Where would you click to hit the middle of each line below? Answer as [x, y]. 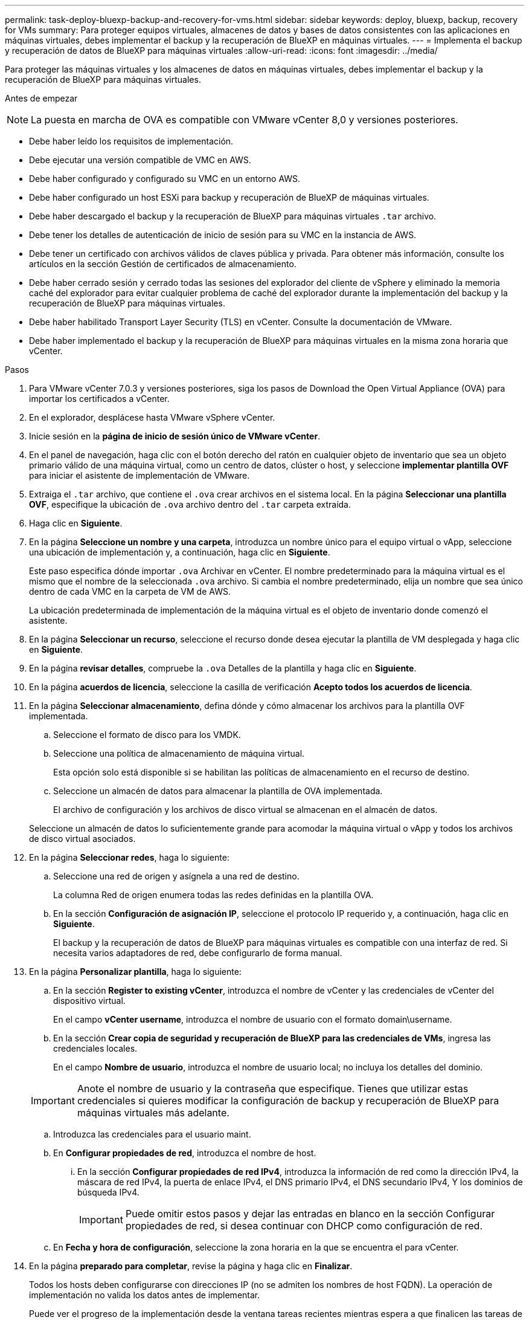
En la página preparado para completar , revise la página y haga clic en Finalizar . [191, 1266]
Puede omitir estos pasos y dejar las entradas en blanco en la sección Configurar [310, 1214]
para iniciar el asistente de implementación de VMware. [139, 475]
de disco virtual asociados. [82, 839]
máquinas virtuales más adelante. [153, 1113]
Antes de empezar [41, 98]
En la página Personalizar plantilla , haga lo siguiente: [135, 972]
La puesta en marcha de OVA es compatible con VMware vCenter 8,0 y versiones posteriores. [245, 120]
